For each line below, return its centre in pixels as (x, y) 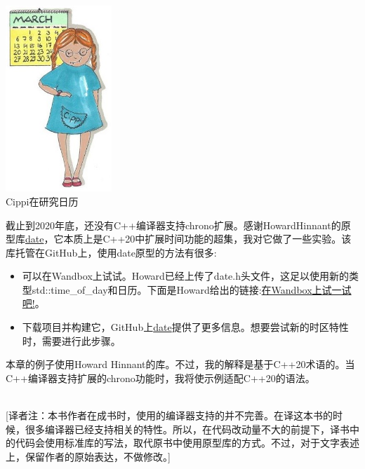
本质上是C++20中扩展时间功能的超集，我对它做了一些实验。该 (207, 239)
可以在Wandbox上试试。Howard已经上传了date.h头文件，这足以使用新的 (185, 276)
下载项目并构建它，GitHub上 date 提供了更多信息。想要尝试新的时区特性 (185, 327)
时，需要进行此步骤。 (71, 340)
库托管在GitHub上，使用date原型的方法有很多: (111, 252)
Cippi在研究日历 (42, 201)
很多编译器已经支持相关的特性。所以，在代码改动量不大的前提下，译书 (187, 429)
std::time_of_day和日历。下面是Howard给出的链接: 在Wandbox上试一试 (192, 289)
